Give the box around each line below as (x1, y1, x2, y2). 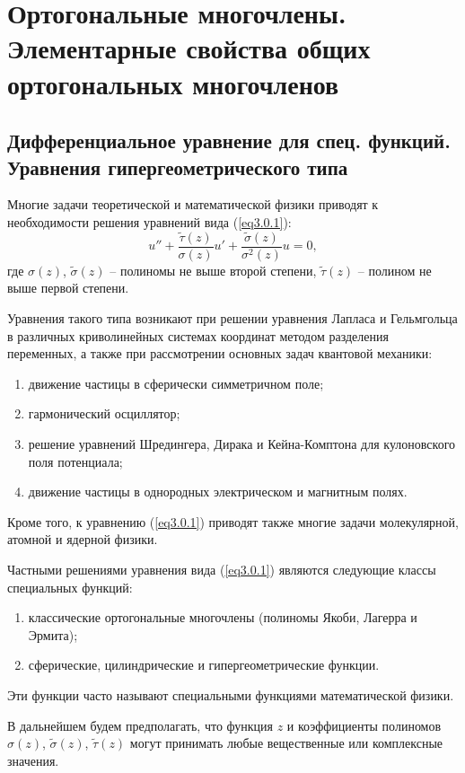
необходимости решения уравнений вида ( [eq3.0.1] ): (7, 212, 292, 231)
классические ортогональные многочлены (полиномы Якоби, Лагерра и (28, 608, 417, 627)
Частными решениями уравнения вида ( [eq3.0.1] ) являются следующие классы (7, 559, 436, 578)
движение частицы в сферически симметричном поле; (28, 373, 324, 392)
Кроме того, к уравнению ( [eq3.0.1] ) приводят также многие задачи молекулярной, (7, 512, 459, 531)
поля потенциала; (28, 452, 123, 470)
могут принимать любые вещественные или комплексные (129, 733, 443, 752)
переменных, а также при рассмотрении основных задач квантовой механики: (7, 344, 433, 363)
